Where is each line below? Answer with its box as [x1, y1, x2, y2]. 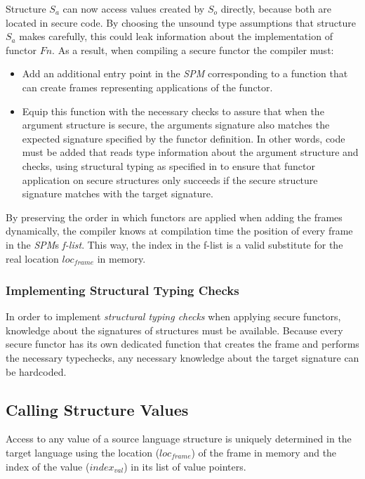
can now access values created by [62, 1, 205, 15]
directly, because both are [220, 1, 331, 15]
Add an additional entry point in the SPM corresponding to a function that [22, 66, 348, 81]
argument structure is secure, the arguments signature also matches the [22, 117, 330, 132]
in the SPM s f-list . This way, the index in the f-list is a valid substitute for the [6, 237, 343, 251]
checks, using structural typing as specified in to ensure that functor [22, 158, 315, 173]
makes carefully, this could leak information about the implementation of [19, 29, 333, 44]
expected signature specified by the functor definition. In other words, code [22, 131, 345, 145]
